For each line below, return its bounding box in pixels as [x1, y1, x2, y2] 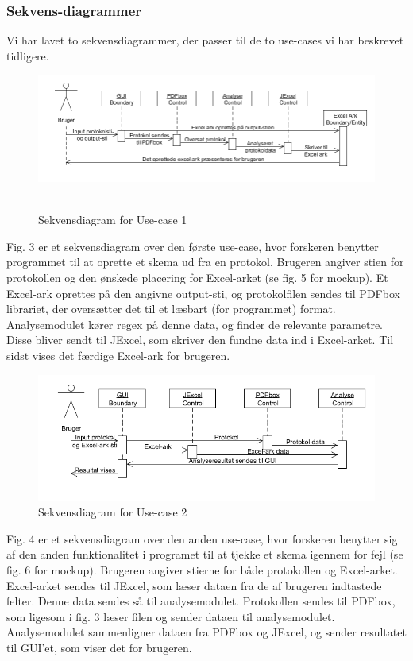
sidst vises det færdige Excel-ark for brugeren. [6, 347, 230, 364]
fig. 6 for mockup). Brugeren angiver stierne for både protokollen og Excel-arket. [6, 561, 398, 578]
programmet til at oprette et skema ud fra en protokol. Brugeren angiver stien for [6, 253, 404, 270]
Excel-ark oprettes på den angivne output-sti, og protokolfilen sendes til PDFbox [6, 284, 400, 301]
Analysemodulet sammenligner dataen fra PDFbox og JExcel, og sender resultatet [6, 624, 407, 640]
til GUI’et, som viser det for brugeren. [6, 639, 192, 655]
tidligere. [6, 47, 49, 64]
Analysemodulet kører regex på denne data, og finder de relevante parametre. [6, 315, 384, 332]
